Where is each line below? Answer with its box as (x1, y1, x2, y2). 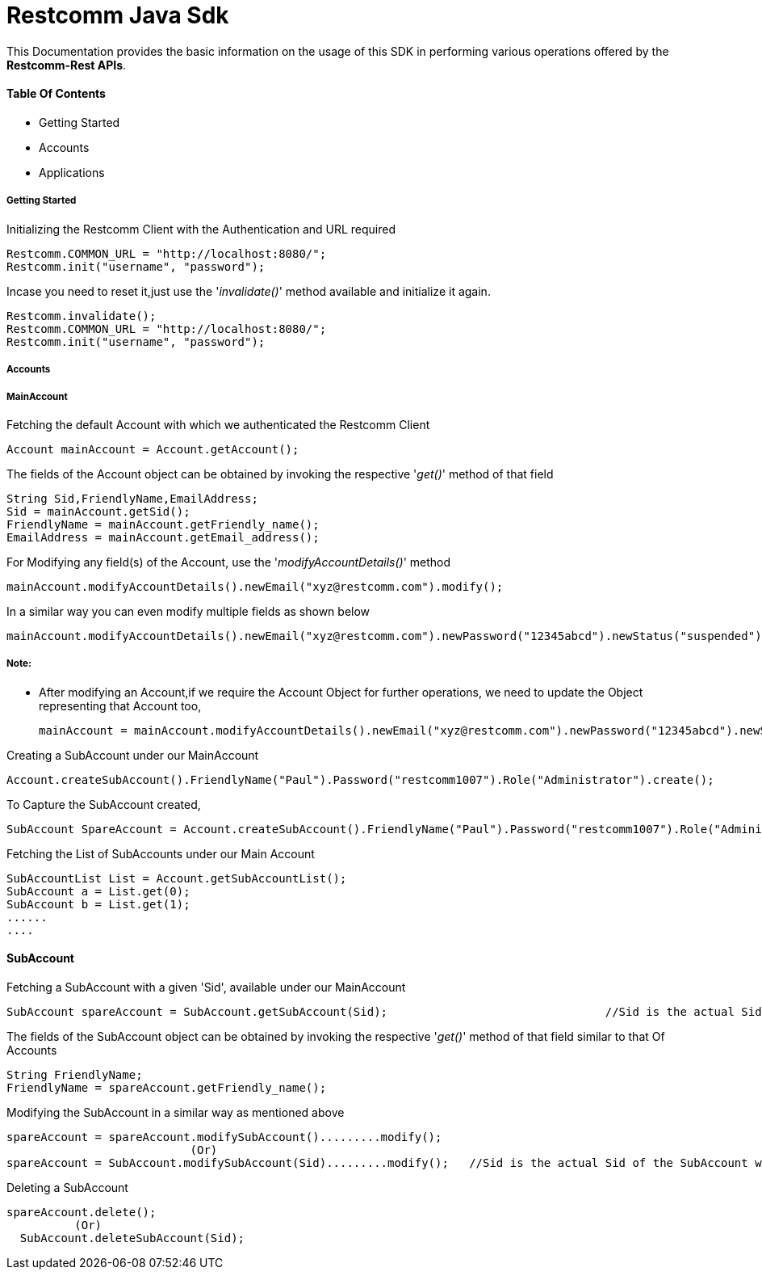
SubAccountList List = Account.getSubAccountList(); (6, 871, 347, 885)
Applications (39, 165, 105, 179)
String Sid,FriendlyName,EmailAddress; (6, 491, 258, 505)
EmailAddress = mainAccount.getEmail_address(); (6, 530, 320, 544)
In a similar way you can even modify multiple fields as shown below (6, 604, 371, 618)
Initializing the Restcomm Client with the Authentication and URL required (6, 221, 396, 236)
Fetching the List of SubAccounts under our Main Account (6, 846, 315, 861)
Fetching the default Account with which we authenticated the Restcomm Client (6, 417, 430, 432)
